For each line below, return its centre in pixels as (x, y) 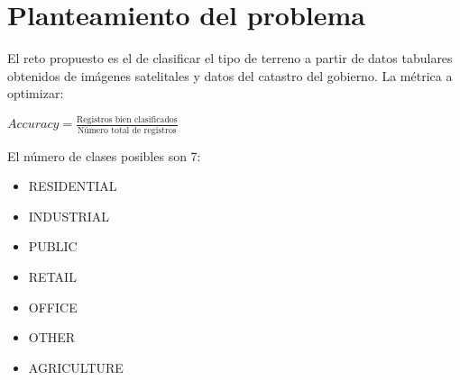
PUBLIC (53, 246)
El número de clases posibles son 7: (104, 155)
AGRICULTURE (76, 367)
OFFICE (53, 307)
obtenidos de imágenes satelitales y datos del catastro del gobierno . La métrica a (230, 75)
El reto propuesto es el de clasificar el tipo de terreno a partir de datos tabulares (230, 58)
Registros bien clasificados (127, 119)
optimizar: (36, 93)
